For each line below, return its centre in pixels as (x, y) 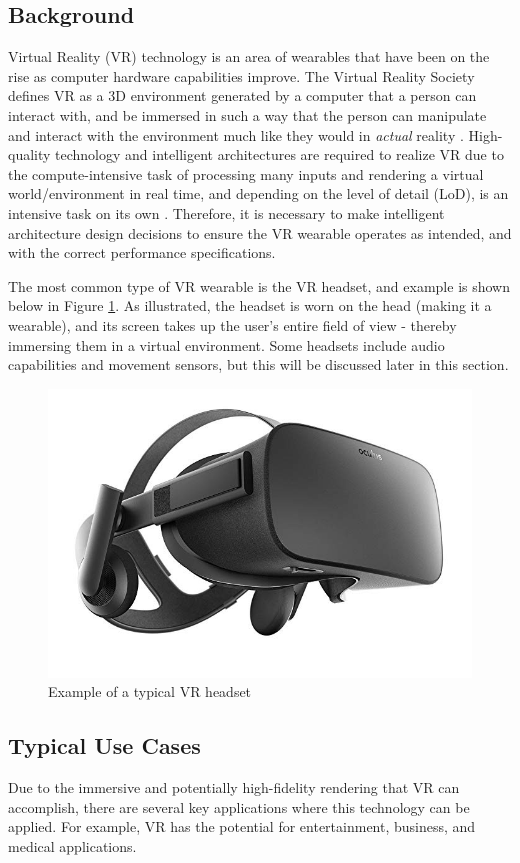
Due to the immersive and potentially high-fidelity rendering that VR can (234, 787)
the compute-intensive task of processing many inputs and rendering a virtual (246, 173)
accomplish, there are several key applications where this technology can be (239, 806)
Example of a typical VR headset (150, 691)
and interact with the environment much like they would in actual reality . (236, 134)
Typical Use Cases (104, 745)
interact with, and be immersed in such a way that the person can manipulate (247, 114)
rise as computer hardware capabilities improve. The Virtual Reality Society (241, 75)
